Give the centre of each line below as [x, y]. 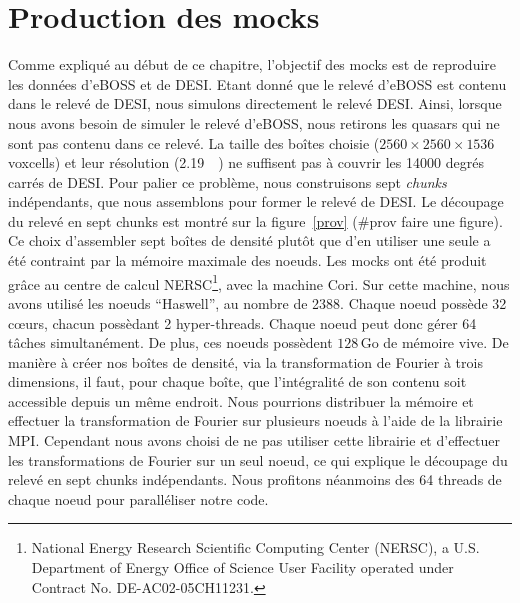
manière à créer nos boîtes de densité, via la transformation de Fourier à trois [245, 361]
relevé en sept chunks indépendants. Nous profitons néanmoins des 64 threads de [255, 479]
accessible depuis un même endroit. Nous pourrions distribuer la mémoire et [241, 400]
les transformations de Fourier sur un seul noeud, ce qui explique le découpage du [258, 459]
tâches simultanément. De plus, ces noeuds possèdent [170, 342]
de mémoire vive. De [446, 342]
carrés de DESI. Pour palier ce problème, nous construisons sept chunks [227, 181]
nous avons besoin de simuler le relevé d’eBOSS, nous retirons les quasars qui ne [254, 122]
